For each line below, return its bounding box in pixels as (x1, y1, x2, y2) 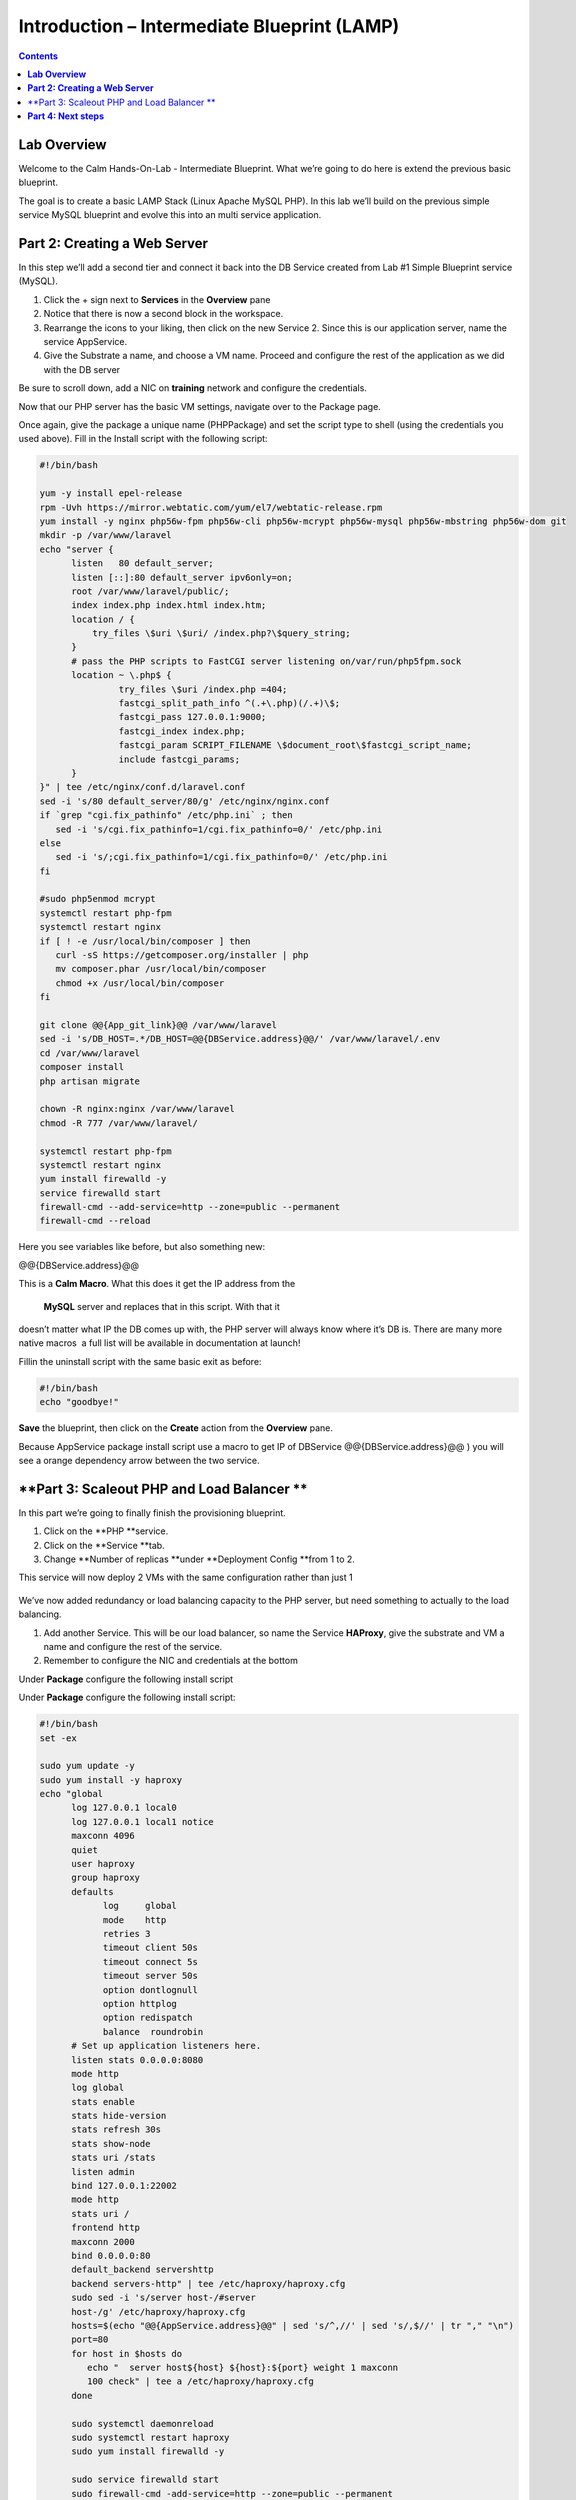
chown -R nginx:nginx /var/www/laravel (39, 1103, 235, 1115)
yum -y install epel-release (39, 488, 183, 499)
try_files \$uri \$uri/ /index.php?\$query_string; (91, 628, 351, 639)
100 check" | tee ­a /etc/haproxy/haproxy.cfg (86, 2376, 314, 2387)
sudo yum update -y (39, 1760, 135, 1772)
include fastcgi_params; (118, 753, 240, 765)
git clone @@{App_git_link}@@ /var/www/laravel (39, 1020, 277, 1030)
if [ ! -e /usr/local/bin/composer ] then (39, 935, 251, 947)
